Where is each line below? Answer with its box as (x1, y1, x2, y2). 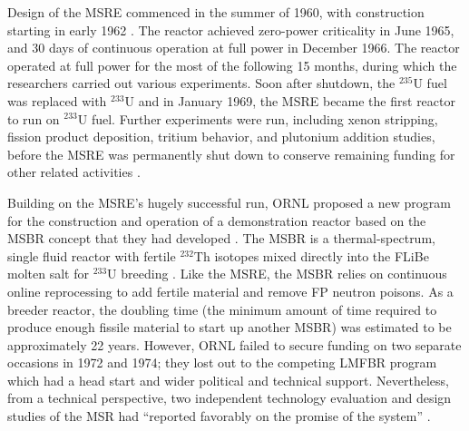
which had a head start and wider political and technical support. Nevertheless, (7, 370, 449, 389)
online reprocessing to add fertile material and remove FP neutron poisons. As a (7, 281, 454, 300)
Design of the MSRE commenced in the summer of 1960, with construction (7, 3, 425, 21)
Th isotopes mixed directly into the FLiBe (193, 246, 429, 265)
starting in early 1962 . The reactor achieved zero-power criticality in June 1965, (7, 20, 454, 39)
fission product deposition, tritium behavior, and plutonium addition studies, (7, 127, 435, 146)
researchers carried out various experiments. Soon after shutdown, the (7, 73, 396, 93)
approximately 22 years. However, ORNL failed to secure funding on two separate (7, 335, 462, 354)
